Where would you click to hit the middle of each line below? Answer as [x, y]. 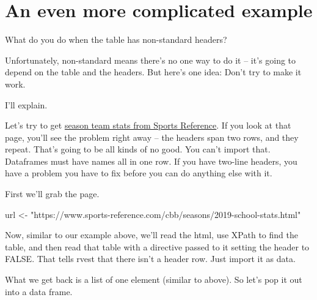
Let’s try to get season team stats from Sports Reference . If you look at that [148, 125]
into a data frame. [39, 291]
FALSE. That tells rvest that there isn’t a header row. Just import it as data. [150, 259]
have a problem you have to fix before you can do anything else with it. [139, 173]
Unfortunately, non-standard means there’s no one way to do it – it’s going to [151, 60]
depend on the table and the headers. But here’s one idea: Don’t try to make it [153, 72]
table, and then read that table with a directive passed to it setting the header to [157, 246]
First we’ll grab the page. [52, 194]
